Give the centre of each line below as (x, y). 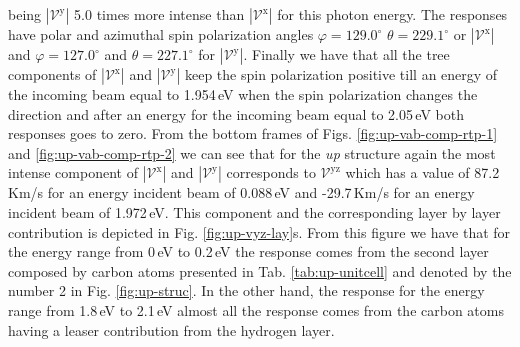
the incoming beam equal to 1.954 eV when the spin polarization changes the (243, 94)
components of (52, 74)
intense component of (73, 172)
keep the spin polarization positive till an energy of (341, 74)
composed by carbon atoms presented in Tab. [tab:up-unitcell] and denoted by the (260, 270)
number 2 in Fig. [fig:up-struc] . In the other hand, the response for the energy (246, 290)
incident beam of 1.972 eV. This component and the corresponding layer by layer (254, 211)
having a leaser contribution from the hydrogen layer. (171, 329)
